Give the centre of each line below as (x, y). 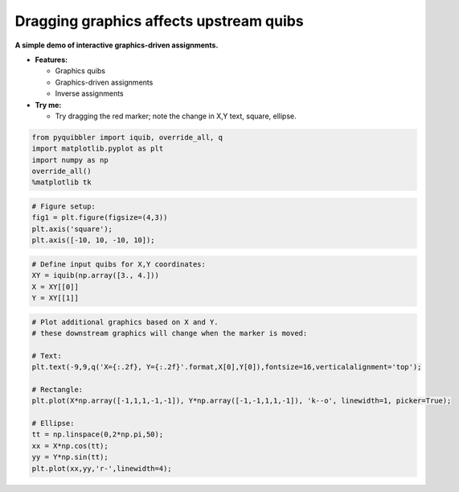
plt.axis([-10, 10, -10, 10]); (94, 240)
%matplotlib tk (61, 182)
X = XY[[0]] (55, 287)
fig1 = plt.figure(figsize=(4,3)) (100, 218)
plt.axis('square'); (72, 229)
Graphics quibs (80, 71)
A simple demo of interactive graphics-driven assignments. (117, 45)
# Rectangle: (57, 389)
